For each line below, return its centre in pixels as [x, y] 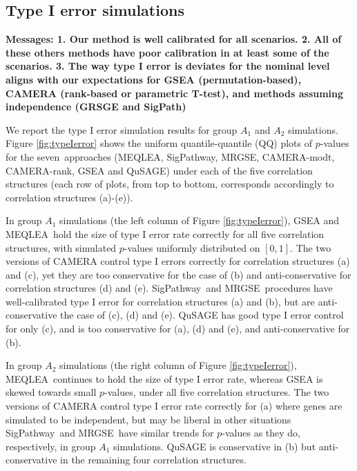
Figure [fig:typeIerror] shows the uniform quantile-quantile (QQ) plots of [159, 143]
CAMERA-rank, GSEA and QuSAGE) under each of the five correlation [159, 170]
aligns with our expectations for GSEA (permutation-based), [154, 79]
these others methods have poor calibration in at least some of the [167, 52]
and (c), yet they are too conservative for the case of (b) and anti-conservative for [178, 274]
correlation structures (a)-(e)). [69, 197]
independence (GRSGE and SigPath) [96, 107]
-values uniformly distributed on [192, 247]
